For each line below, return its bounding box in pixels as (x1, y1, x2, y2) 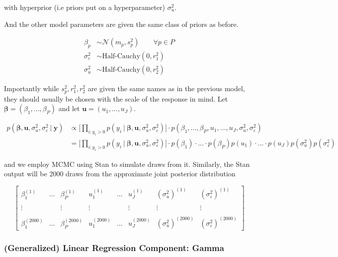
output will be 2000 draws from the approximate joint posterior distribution (4, 168, 236, 179)
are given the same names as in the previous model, (87, 83, 245, 94)
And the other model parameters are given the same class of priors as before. (4, 18, 239, 29)
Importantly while (4, 83, 59, 94)
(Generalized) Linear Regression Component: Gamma (4, 241, 224, 254)
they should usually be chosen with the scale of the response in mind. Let (4, 93, 228, 104)
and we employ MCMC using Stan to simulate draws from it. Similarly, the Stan (4, 158, 250, 169)
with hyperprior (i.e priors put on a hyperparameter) (4, 2, 166, 12)
